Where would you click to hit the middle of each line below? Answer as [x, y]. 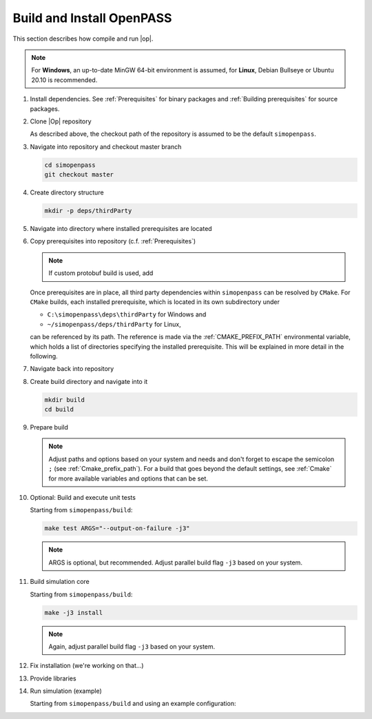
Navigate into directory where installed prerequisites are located [121, 229]
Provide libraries [53, 678]
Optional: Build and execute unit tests [83, 497]
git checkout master [79, 175]
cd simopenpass [70, 165]
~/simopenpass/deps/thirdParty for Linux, [114, 324]
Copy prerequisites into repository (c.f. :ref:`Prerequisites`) [113, 241]
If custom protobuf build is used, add [101, 273]
